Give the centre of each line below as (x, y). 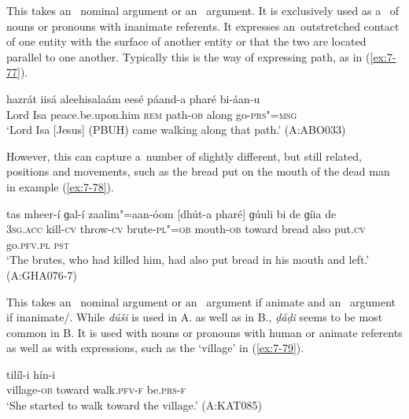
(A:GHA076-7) (42, 274)
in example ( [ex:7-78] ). (60, 186)
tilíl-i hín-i (31, 374)
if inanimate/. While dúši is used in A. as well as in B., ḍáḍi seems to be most (195, 317)
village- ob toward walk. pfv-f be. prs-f (96, 389)
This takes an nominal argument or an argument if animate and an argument (201, 301)
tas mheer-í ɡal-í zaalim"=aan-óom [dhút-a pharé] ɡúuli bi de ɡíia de (171, 213)
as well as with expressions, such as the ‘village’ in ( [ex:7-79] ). (155, 348)
